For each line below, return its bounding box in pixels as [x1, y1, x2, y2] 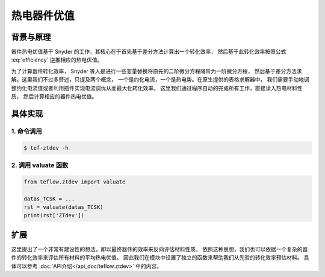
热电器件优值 [11, 9, 75, 22]
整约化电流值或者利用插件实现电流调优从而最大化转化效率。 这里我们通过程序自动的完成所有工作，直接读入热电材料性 [11, 84, 303, 92]
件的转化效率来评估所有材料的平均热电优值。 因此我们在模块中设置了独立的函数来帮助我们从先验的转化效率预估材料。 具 [11, 254, 309, 261]
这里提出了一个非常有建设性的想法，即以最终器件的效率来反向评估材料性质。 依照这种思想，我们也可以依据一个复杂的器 [11, 245, 308, 253]
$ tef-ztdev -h [23, 144, 69, 151]
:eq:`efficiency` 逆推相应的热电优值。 [11, 56, 103, 63]
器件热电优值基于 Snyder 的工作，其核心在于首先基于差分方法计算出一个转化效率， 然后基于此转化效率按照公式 [11, 48, 286, 56]
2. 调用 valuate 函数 [11, 161, 69, 169]
